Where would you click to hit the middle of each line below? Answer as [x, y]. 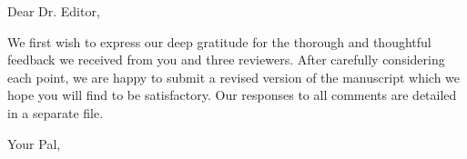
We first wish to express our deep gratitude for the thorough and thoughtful [219, 41]
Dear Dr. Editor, [54, 11]
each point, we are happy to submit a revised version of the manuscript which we [234, 77]
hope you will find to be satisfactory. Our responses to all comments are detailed [232, 95]
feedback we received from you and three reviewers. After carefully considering [226, 60]
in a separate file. [56, 112]
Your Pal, [34, 143]
